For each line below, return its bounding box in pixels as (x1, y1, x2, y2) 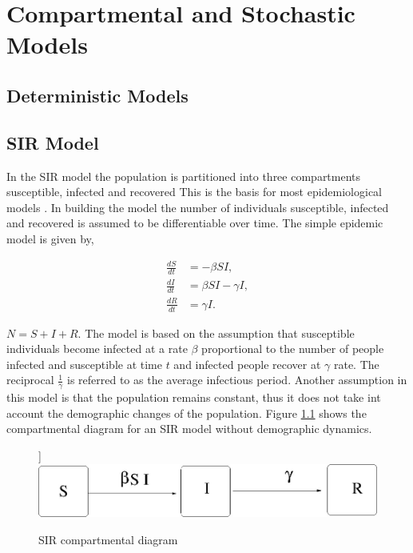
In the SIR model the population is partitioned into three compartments (6, 167, 361, 184)
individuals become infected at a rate (6, 340, 188, 357)
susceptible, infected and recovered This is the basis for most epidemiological (6, 183, 383, 200)
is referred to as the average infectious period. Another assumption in (66, 371, 407, 388)
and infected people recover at (173, 355, 321, 372)
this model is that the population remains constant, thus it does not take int (6, 389, 381, 406)
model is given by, (6, 230, 94, 246)
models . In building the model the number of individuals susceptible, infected (6, 198, 389, 215)
